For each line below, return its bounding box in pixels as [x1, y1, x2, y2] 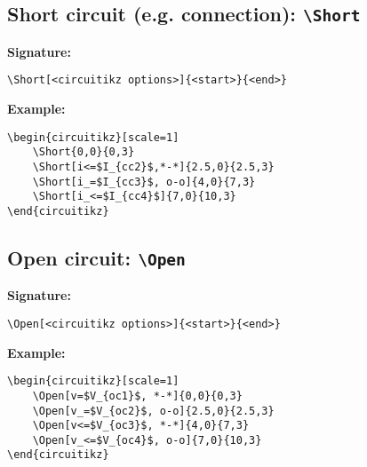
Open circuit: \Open [7, 243, 186, 271]
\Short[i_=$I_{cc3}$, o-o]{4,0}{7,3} [32, 175, 256, 188]
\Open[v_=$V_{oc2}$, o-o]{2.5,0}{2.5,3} [32, 404, 275, 417]
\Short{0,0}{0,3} [32, 146, 135, 159]
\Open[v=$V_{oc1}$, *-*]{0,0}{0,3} [32, 389, 243, 402]
